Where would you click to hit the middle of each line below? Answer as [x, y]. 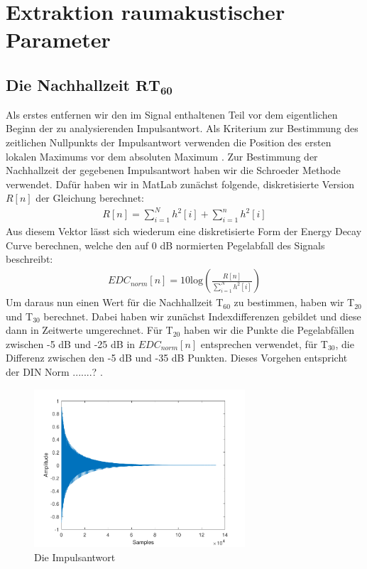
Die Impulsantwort [75, 557]
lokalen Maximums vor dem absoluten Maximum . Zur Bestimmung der [162, 156]
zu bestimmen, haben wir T [294, 302]
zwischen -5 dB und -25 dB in [71, 343]
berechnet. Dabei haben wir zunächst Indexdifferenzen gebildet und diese [202, 316]
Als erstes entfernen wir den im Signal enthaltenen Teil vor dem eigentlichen [172, 114]
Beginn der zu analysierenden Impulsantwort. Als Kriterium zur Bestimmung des [182, 128]
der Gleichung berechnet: [90, 198]
